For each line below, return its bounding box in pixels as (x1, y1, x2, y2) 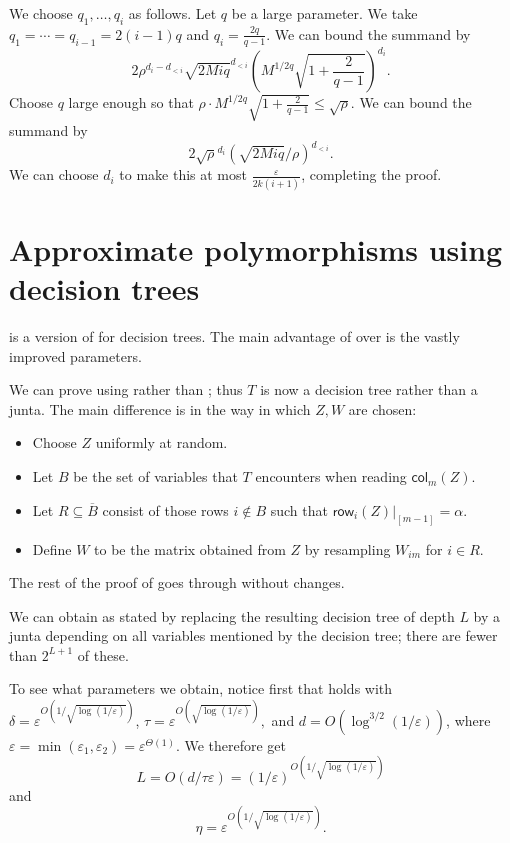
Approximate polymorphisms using (9, 228, 503, 269)
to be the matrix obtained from (94, 538, 286, 559)
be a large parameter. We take (231, 3, 418, 23)
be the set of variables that (73, 466, 238, 487)
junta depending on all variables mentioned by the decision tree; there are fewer (9, 625, 498, 646)
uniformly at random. (95, 432, 228, 453)
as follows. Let (128, 3, 217, 23)
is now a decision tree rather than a (260, 379, 478, 400)
